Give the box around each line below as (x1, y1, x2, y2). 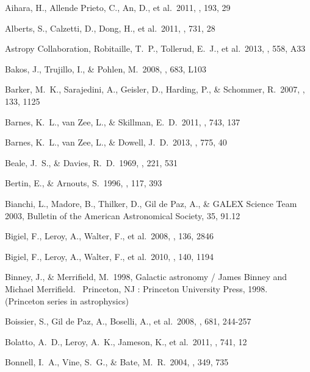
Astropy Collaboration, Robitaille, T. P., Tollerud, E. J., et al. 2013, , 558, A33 (5, 42, 306, 55)
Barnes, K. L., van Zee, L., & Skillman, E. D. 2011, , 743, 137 (5, 115, 240, 128)
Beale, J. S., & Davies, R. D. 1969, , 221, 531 (5, 156, 178, 169)
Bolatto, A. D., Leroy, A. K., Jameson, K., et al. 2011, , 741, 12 (5, 335, 247, 348)
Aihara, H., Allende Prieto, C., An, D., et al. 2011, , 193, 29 (5, 1, 231, 13)
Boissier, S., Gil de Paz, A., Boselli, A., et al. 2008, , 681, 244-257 (5, 315, 251, 328)
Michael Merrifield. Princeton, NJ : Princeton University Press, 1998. (5, 282, 268, 295)
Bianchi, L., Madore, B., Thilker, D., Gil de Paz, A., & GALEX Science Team (5, 197, 297, 209)
